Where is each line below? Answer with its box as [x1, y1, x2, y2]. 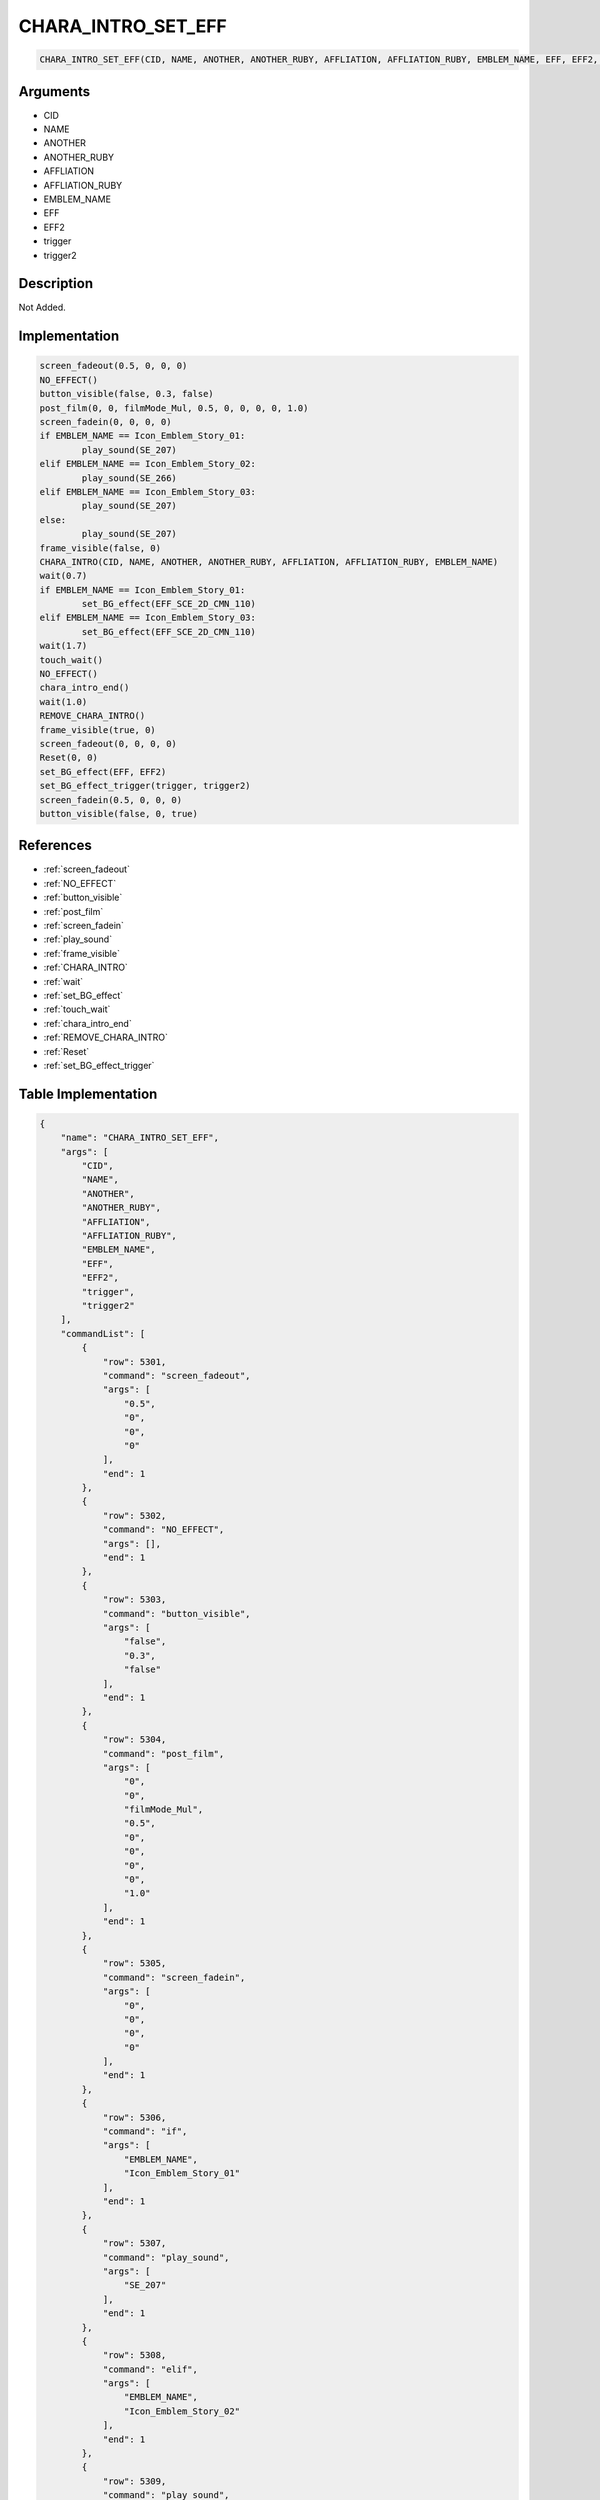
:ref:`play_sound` [43, 933, 113, 945]
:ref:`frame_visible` [43, 947, 120, 959]
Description [18, 275, 94, 292]
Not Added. [18, 301, 67, 314]
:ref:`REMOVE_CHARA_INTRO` [43, 1031, 169, 1044]
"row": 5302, [102, 1510, 167, 1521]
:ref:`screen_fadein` [43, 920, 125, 932]
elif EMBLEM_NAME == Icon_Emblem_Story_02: [39, 458, 257, 470]
